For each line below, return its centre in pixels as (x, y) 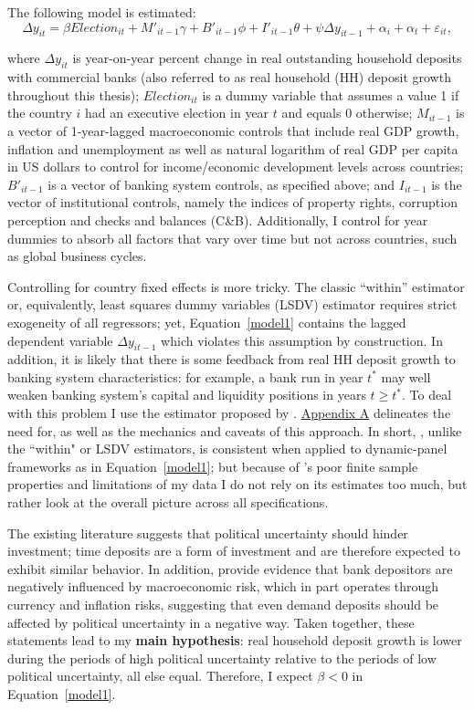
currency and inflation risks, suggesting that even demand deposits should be (223, 605)
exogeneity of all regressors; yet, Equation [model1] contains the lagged (207, 322)
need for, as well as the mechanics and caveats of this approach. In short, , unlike (235, 430)
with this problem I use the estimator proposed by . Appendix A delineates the (229, 413)
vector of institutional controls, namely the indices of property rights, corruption (232, 202)
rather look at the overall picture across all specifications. (168, 502)
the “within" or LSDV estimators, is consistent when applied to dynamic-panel (227, 449)
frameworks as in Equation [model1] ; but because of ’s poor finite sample (213, 466)
